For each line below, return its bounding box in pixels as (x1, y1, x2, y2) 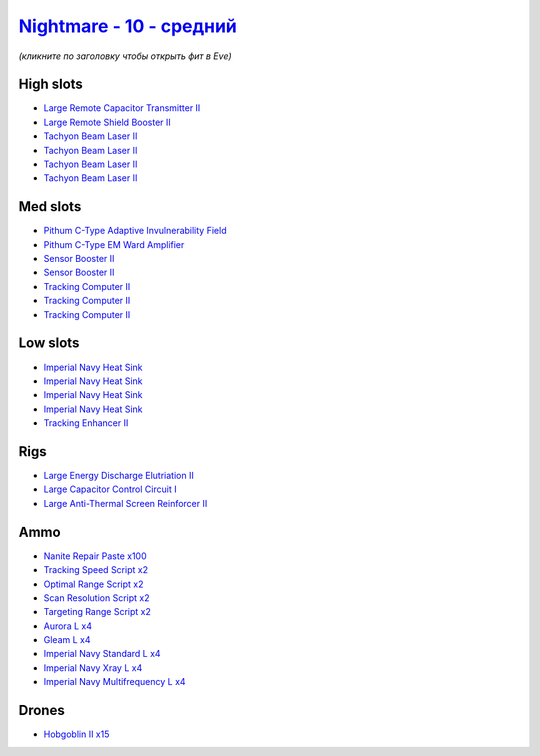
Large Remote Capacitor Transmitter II (43, 102, 201, 114)
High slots (18, 76, 84, 93)
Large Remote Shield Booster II (43, 116, 172, 128)
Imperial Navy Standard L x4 (43, 648, 161, 660)
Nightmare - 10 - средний (18, 15, 237, 37)
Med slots (18, 198, 82, 215)
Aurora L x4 (43, 620, 92, 632)
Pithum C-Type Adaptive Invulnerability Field (43, 225, 227, 237)
